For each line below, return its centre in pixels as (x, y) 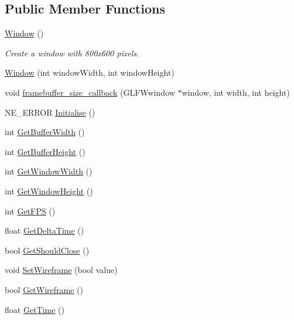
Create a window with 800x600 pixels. (72, 53)
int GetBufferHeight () (45, 151)
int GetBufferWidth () (45, 132)
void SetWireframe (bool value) (61, 270)
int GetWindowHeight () (49, 191)
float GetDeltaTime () (45, 230)
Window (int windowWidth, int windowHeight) (90, 73)
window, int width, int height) (236, 92)
